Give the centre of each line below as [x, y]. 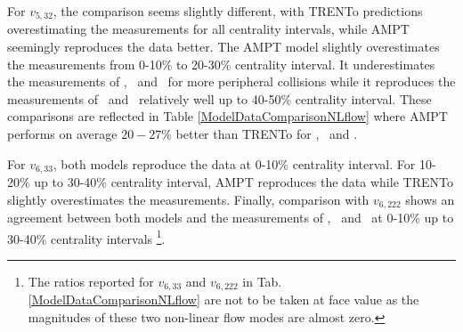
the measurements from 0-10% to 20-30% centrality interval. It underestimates [221, 64]
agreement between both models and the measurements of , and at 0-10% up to [231, 218]
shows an [430, 199]
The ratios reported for [91, 281]
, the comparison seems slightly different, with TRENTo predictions [238, 11]
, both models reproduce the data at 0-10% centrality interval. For [234, 163]
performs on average [62, 134]
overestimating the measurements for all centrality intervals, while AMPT [208, 29]
